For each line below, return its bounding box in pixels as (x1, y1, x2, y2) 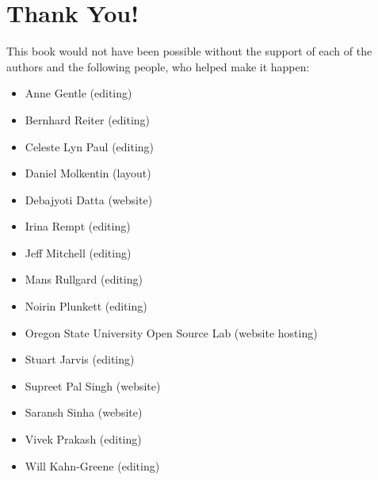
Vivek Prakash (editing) (25, 431, 142, 448)
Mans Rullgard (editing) (25, 271, 143, 288)
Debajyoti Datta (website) (25, 191, 153, 208)
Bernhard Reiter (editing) (25, 111, 151, 128)
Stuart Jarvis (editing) (25, 351, 135, 368)
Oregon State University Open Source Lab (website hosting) (25, 324, 318, 341)
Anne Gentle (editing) (25, 85, 132, 101)
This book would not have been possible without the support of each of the (6, 43, 372, 59)
